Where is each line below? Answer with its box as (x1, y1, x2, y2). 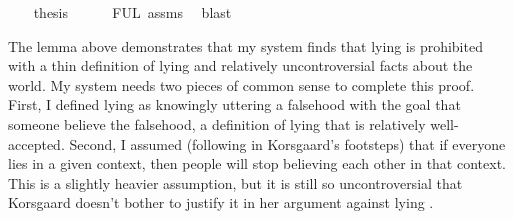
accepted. (8, 133, 65, 154)
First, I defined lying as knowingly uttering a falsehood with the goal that (8, 94, 461, 115)
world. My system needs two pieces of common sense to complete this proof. (8, 74, 475, 95)
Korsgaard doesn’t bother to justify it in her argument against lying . (8, 192, 434, 213)
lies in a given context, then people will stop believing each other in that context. (8, 153, 506, 174)
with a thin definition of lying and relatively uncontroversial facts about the (8, 55, 473, 76)
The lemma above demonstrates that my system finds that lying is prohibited (8, 35, 483, 56)
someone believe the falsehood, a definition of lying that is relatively (8, 113, 426, 134)
